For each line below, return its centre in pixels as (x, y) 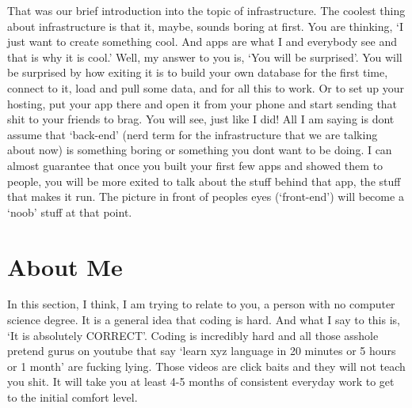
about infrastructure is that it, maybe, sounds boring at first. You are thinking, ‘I (206, 26)
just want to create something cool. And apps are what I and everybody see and (202, 42)
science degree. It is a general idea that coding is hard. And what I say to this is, (204, 320)
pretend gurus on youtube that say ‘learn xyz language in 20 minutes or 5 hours (202, 351)
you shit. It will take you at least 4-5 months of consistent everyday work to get (201, 382)
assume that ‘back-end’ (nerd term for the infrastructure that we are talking (193, 134)
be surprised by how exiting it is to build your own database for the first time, (198, 72)
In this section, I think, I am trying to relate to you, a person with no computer (201, 304)
